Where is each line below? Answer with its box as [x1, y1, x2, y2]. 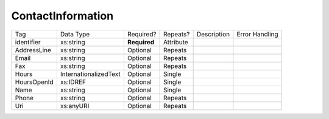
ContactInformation [11, 9, 114, 22]
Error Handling [236, 30, 278, 38]
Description [196, 30, 230, 38]
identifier [15, 38, 41, 46]
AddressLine [15, 46, 52, 54]
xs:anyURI [60, 101, 90, 110]
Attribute [163, 38, 188, 46]
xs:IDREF [60, 78, 87, 86]
